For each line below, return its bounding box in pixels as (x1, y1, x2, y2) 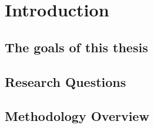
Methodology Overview (5, 107, 149, 125)
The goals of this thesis (5, 38, 148, 56)
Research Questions (5, 72, 126, 90)
